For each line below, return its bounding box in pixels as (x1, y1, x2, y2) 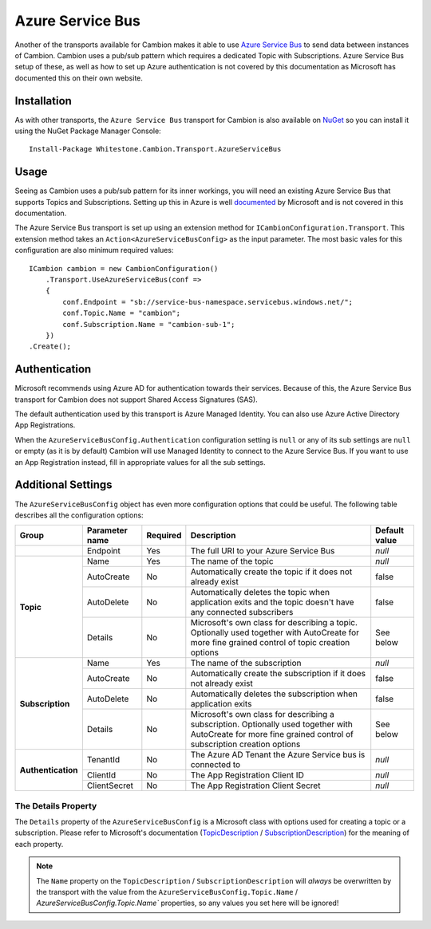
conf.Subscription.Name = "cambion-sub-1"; (62, 320, 235, 329)
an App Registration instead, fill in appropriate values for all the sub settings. (14, 457, 267, 466)
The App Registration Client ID (190, 770, 305, 781)
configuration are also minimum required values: (14, 246, 174, 255)
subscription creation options (190, 738, 301, 750)
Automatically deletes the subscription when (190, 688, 358, 699)
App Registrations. (14, 420, 76, 430)
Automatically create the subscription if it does (190, 668, 366, 679)
